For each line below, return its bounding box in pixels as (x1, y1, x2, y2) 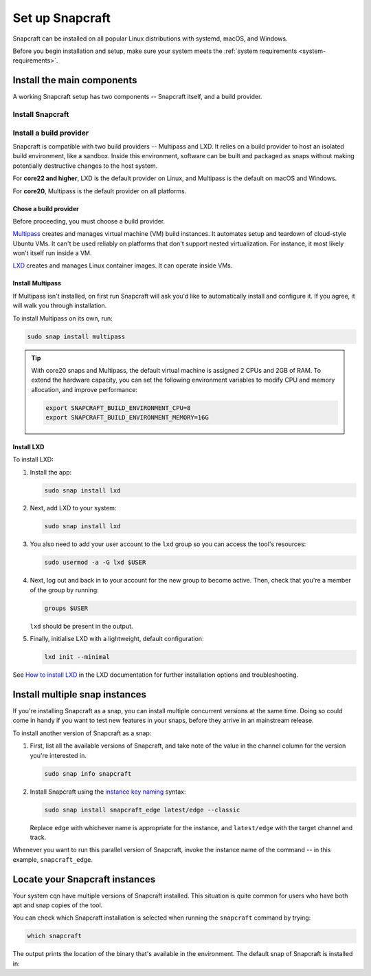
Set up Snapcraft (12, 10, 111, 25)
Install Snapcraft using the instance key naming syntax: (30, 788, 186, 796)
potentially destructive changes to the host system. (12, 162, 158, 170)
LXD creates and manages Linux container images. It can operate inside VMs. (12, 261, 233, 270)
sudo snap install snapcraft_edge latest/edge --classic (44, 805, 240, 814)
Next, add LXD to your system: (30, 504, 117, 512)
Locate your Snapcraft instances (12, 874, 156, 885)
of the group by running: (30, 585, 99, 594)
